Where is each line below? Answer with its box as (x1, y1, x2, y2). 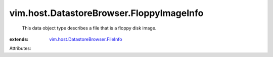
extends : (9, 36, 29, 42)
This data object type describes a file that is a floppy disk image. (22, 25, 157, 31)
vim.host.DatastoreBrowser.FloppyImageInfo (9, 7, 204, 18)
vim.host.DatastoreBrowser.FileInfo (49, 36, 122, 42)
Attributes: (9, 45, 31, 51)
